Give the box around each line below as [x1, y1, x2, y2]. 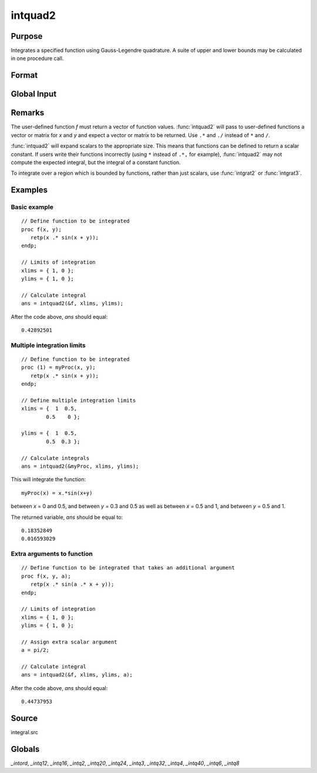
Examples [11, 185, 48, 195]
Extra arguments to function [11, 550, 93, 558]
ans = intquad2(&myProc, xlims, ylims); [21, 463, 139, 470]
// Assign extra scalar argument [21, 638, 117, 645]
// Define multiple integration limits [21, 397, 136, 404]
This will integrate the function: [11, 476, 86, 483]
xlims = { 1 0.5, [21, 405, 77, 412]
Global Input [11, 89, 57, 99]
